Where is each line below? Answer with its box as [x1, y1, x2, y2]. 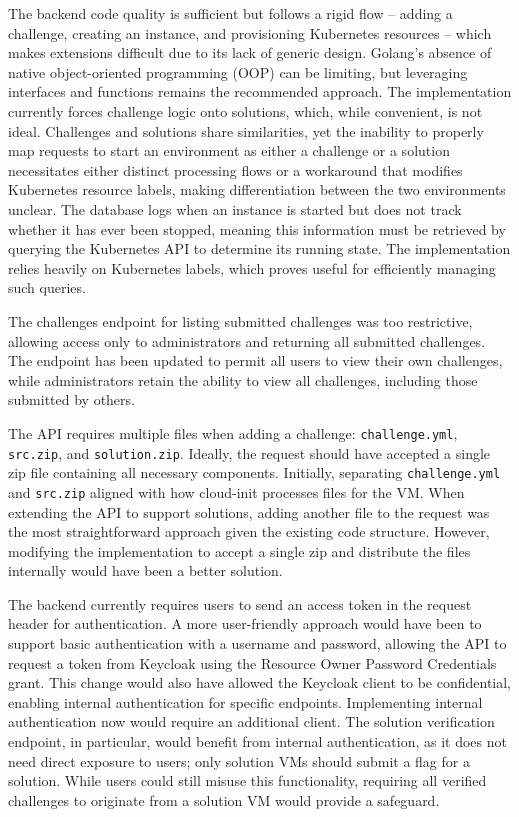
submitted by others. [8, 389, 135, 410]
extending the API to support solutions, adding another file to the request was [8, 501, 490, 522]
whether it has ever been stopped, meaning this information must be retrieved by [8, 218, 506, 239]
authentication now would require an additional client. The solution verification [8, 711, 495, 732]
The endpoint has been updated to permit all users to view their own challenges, [8, 350, 503, 371]
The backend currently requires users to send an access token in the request [8, 593, 472, 614]
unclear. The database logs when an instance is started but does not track [8, 198, 462, 219]
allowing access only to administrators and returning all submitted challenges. [8, 330, 486, 351]
